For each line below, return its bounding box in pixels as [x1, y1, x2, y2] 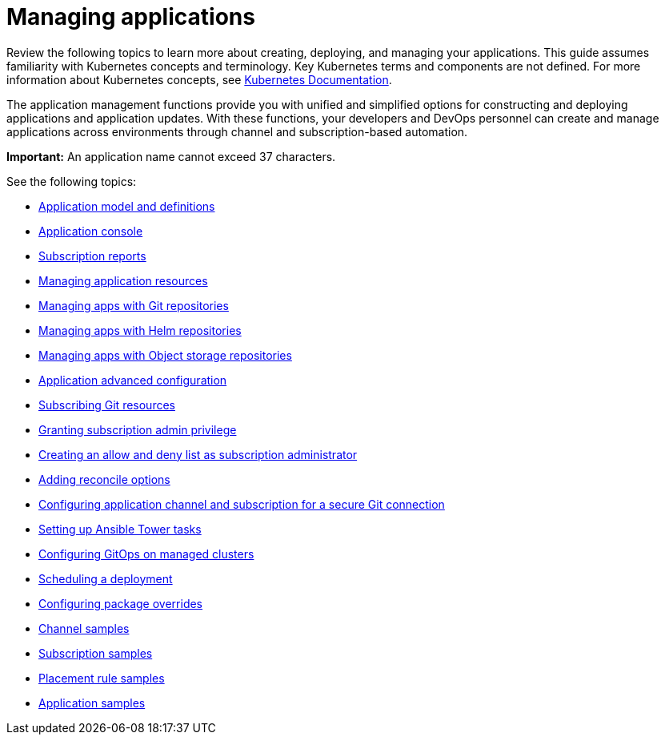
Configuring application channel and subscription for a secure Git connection [38, 497, 445, 511]
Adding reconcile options [38, 472, 170, 486]
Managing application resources [38, 273, 208, 288]
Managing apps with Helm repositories [38, 323, 242, 337]
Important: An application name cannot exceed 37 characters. [6, 149, 336, 163]
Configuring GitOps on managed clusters [38, 546, 254, 561]
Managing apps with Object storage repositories [38, 348, 292, 362]
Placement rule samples [38, 671, 165, 685]
